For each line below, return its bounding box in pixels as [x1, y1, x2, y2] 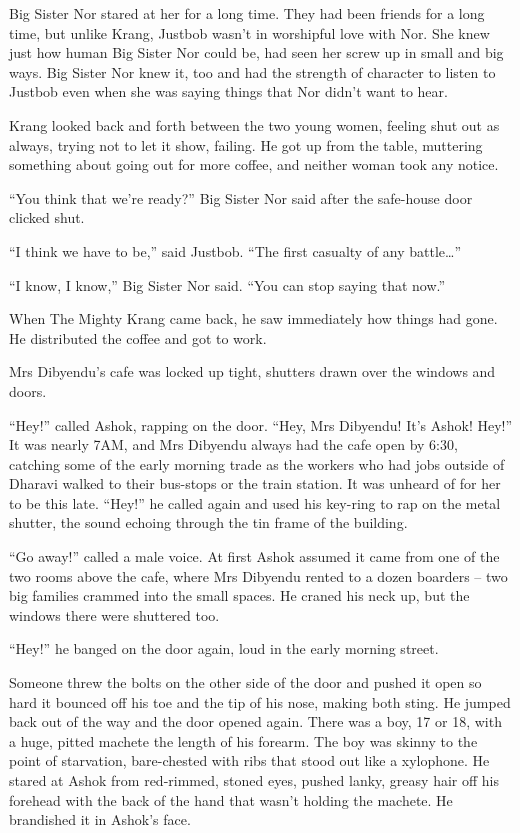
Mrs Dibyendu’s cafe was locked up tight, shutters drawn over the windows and [9, 361, 496, 382]
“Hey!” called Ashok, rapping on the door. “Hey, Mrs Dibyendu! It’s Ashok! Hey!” [9, 414, 513, 435]
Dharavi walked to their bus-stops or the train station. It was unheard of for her [9, 473, 501, 494]
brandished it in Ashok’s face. [9, 809, 191, 830]
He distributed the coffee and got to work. [9, 327, 267, 348]
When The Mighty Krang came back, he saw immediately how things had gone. [9, 308, 498, 329]
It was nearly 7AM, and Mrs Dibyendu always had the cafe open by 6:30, [9, 434, 458, 455]
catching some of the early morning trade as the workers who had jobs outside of [9, 453, 505, 474]
